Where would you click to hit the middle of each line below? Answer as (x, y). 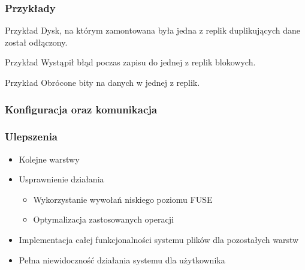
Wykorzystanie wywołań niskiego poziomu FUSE (123, 199)
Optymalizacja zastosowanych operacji (103, 219)
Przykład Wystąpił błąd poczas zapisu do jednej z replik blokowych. (130, 62)
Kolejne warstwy (49, 159)
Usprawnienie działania (61, 179)
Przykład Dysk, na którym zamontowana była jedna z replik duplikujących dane (153, 30)
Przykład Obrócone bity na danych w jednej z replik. (102, 82)
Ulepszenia (31, 136)
